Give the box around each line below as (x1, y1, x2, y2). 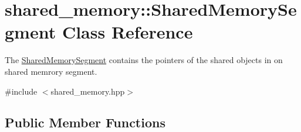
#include (5, 85, 38, 97)
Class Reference (62, 20, 193, 44)
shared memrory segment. (5, 65, 97, 77)
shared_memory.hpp (50, 85, 125, 97)
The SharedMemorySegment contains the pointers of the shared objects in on (5, 54, 283, 66)
